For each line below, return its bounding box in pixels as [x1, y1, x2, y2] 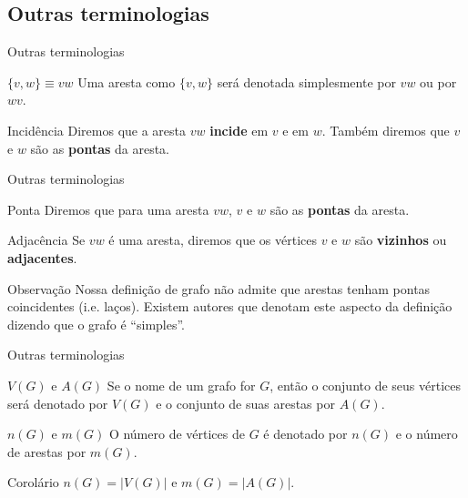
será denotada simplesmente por [217, 72, 396, 91]
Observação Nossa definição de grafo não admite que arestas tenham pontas [7, 279, 431, 298]
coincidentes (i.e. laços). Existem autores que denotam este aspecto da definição [7, 297, 453, 316]
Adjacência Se [7, 230, 86, 249]
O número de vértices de [108, 424, 245, 443]
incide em [209, 120, 269, 139]
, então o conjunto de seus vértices [270, 375, 462, 394]
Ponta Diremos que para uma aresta [7, 199, 209, 219]
